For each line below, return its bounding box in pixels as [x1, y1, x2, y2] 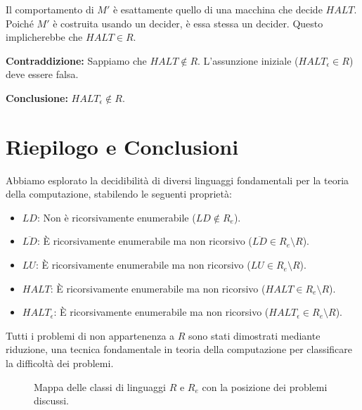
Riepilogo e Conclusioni [6, 132, 239, 160]
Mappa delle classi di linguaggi [34, 379, 167, 394]
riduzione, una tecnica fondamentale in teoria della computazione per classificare [6, 342, 353, 357]
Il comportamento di [6, 2, 94, 16]
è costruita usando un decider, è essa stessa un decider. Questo [53, 15, 323, 30]
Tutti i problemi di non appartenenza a [6, 328, 175, 342]
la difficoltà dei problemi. [6, 356, 114, 371]
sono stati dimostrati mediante [188, 328, 321, 342]
